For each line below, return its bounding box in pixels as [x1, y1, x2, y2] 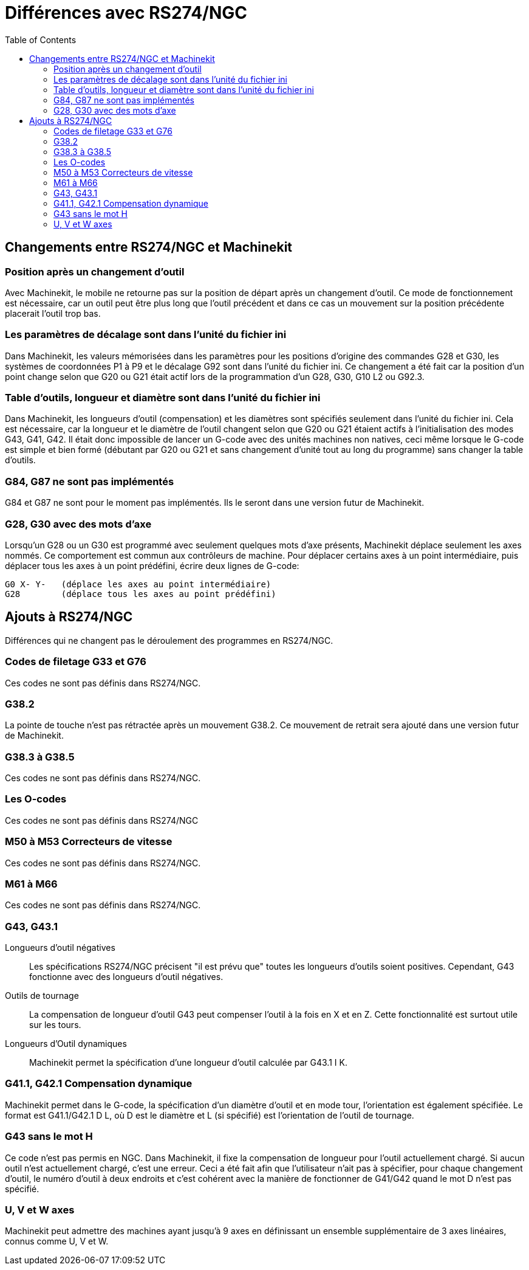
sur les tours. [29, 1020, 81, 1030]
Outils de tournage [5, 990, 79, 1001]
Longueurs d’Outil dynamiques [5, 1038, 127, 1049]
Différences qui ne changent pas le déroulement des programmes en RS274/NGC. [5, 635, 333, 646]
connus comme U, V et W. [5, 1236, 109, 1247]
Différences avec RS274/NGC [5, 2, 248, 23]
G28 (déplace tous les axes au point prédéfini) [5, 588, 276, 599]
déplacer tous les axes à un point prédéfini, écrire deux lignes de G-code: [5, 560, 299, 571]
